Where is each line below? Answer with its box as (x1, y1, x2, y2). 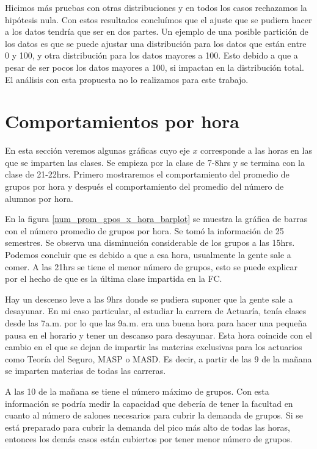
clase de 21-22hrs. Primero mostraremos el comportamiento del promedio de (5, 168, 290, 181)
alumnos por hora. (5, 192, 73, 204)
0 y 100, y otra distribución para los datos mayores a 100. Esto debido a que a (5, 49, 298, 62)
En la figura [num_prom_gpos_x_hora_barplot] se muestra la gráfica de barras (5, 212, 308, 225)
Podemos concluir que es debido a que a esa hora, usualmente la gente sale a (5, 248, 291, 261)
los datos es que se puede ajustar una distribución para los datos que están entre (5, 37, 307, 49)
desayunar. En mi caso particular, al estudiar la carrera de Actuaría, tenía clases (5, 304, 307, 317)
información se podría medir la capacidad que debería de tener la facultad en (5, 397, 293, 409)
